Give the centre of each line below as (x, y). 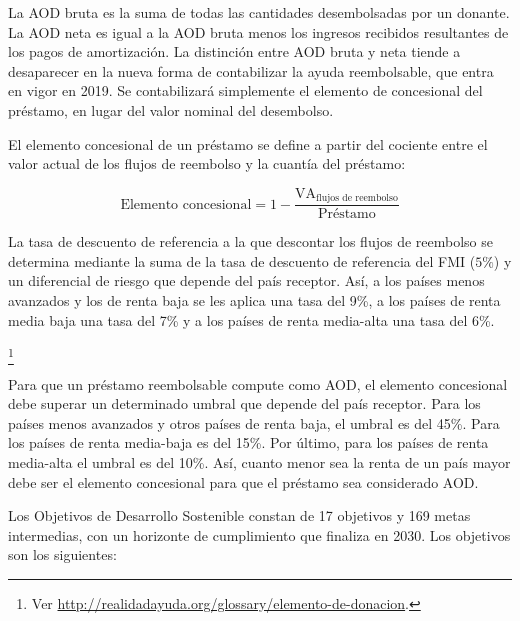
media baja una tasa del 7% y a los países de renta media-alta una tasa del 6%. (251, 319)
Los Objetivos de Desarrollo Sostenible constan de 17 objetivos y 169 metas (239, 515)
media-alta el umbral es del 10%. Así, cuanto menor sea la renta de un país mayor (259, 461)
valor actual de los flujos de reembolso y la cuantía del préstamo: (207, 163)
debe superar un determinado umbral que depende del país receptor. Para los (244, 403)
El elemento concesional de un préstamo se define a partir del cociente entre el (248, 143)
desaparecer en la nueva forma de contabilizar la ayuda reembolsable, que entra (251, 70)
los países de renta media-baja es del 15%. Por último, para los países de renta (248, 442)
